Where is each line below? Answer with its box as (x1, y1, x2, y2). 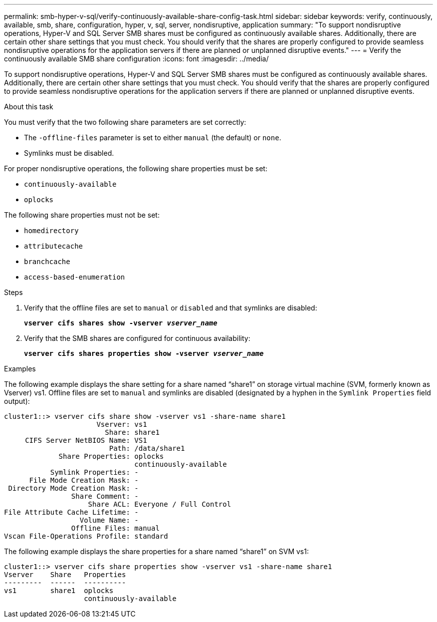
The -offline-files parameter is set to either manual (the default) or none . (24, 133, 281, 142)
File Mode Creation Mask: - (29, 476, 139, 484)
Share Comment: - (71, 492, 139, 500)
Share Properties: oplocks (58, 452, 164, 460)
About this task (4, 102, 53, 111)
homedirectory (24, 227, 79, 235)
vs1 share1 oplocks (4, 587, 114, 595)
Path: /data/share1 (109, 444, 185, 452)
